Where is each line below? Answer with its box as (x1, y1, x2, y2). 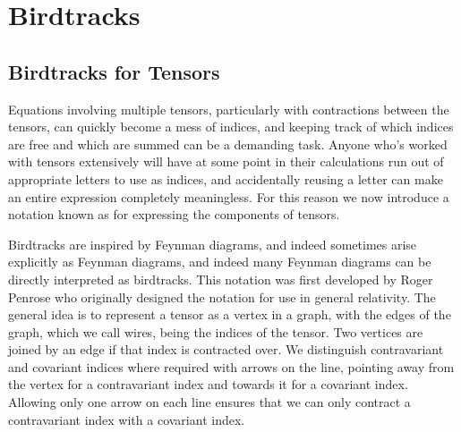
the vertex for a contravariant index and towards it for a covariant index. (8, 375, 408, 394)
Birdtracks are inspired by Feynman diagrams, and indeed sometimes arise (8, 234, 417, 253)
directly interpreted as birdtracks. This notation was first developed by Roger (8, 269, 433, 288)
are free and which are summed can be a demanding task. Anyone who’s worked (8, 134, 448, 153)
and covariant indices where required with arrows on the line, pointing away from (8, 357, 455, 376)
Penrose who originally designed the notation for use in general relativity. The (8, 287, 436, 306)
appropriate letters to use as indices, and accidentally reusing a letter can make (8, 169, 443, 188)
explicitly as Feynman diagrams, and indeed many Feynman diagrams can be (8, 252, 431, 271)
